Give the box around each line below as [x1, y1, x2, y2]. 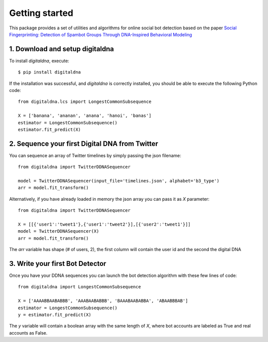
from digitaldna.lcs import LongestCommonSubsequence [18, 99, 151, 104]
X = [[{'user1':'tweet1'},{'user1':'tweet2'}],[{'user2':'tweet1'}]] [18, 222, 191, 227]
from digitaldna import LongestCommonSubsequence [18, 284, 141, 290]
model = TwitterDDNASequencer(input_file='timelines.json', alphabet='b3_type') [18, 178, 220, 184]
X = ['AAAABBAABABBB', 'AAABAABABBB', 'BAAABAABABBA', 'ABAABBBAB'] [18, 298, 188, 304]
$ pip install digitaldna [18, 70, 81, 75]
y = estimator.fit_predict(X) [18, 312, 92, 318]
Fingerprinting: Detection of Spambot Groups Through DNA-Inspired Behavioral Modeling [9, 31, 192, 37]
